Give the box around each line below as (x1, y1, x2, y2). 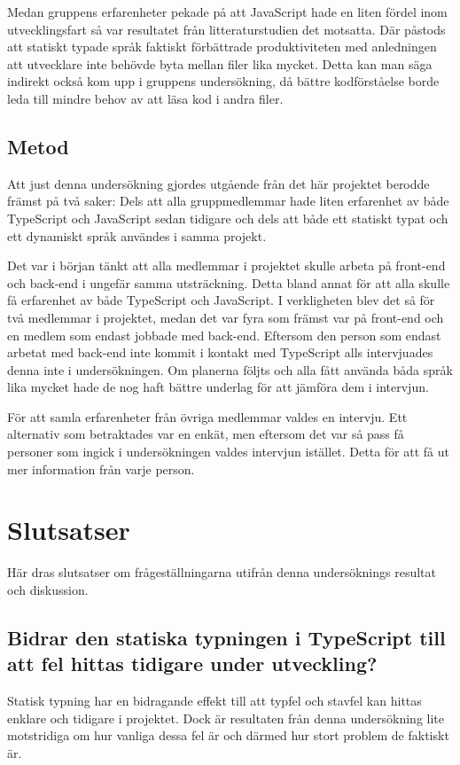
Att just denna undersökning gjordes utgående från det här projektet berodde (7, 174, 430, 192)
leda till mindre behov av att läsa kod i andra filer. (7, 89, 284, 107)
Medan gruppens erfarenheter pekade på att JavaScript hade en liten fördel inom (7, 3, 448, 20)
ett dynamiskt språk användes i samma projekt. (7, 226, 267, 245)
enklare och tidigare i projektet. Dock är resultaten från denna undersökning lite (7, 708, 445, 727)
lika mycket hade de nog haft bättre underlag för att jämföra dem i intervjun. (7, 378, 429, 396)
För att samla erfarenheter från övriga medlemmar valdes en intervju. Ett (7, 407, 408, 425)
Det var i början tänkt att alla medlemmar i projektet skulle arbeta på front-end (7, 256, 446, 275)
